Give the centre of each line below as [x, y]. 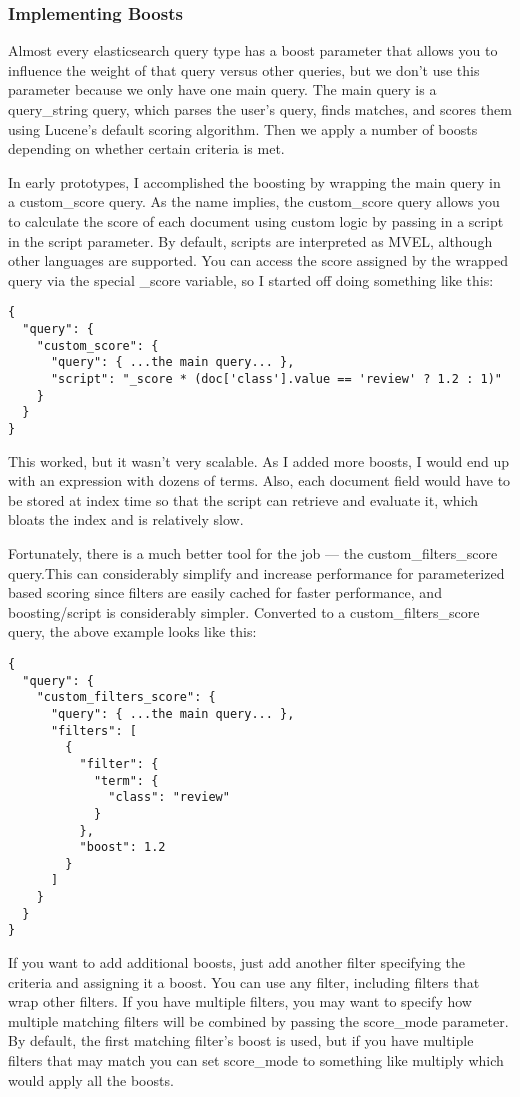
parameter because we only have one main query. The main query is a [222, 89]
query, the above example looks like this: [132, 631]
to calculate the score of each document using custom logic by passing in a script [256, 220]
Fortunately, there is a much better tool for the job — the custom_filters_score [253, 552]
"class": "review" [169, 797]
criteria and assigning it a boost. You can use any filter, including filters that [244, 981]
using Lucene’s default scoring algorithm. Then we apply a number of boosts [243, 128]
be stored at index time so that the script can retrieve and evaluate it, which [243, 499]
